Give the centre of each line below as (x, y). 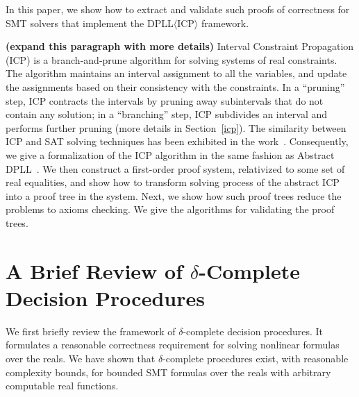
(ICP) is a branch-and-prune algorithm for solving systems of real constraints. (172, 59)
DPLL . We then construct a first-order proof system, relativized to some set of (175, 168)
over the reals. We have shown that (81, 358)
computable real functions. (62, 386)
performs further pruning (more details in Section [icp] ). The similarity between (176, 127)
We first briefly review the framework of (91, 331)
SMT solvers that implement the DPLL (90, 23)
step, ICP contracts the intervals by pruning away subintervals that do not (165, 100)
